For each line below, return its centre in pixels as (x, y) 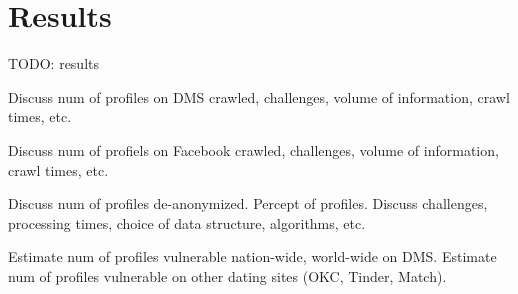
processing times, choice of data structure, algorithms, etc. (187, 222)
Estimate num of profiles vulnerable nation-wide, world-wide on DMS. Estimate (252, 256)
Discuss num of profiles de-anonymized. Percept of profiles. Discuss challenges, (248, 203)
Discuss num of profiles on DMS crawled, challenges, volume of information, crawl (259, 96)
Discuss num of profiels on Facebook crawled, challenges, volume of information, (253, 149)
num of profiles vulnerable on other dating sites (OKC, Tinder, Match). (227, 275)
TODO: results (53, 63)
